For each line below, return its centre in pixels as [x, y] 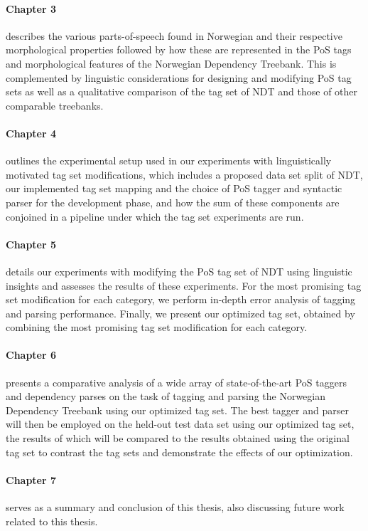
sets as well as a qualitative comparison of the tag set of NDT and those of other [182, 91]
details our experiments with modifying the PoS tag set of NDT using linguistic [179, 271]
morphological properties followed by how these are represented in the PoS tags [179, 49]
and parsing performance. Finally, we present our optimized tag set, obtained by [180, 313]
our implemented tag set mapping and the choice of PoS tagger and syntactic [174, 188]
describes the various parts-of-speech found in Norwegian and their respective [174, 35]
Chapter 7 [31, 479]
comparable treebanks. [55, 105]
